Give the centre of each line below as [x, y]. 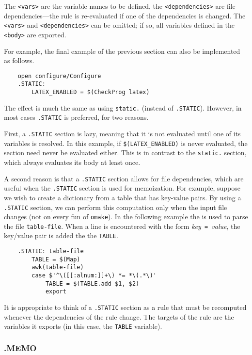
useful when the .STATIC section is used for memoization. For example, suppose [122, 188]
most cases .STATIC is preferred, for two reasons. [76, 117]
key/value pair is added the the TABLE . [61, 235]
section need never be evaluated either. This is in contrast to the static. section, [125, 153]
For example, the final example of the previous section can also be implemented [122, 51]
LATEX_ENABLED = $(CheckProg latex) [91, 92]
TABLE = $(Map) [56, 259]
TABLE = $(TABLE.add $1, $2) [92, 283]
